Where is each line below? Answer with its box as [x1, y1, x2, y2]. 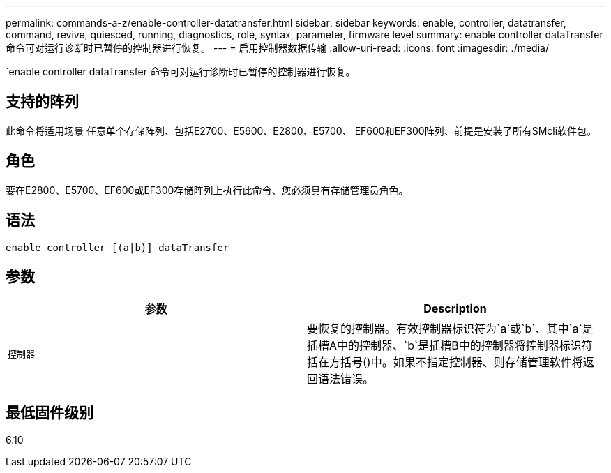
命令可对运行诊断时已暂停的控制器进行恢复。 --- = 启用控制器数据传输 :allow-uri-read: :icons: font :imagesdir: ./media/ [6, 42, 549, 54]
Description [423, 301, 487, 316]
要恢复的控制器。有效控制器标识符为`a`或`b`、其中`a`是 [307, 322, 594, 336]
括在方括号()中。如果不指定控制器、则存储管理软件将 [307, 355, 583, 370]
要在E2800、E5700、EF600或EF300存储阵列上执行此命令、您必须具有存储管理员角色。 [6, 183, 409, 196]
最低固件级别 [6, 403, 93, 421]
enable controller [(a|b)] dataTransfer [6, 241, 229, 253]
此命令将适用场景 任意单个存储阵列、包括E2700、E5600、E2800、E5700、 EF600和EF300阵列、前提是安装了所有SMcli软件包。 [6, 124, 597, 137]
